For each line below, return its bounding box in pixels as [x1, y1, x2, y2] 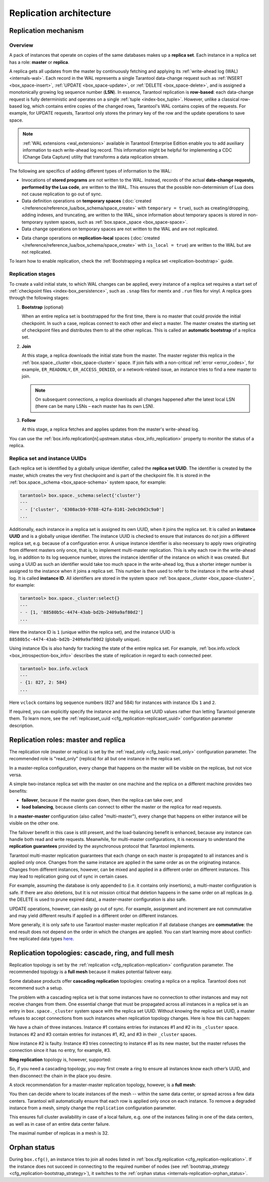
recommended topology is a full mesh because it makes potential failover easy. [9, 969, 173, 975]
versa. [9, 772, 22, 778]
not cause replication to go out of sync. [21, 191, 103, 197]
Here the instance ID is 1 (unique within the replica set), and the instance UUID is [9, 629, 175, 635]
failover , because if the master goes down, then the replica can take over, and [21, 797, 183, 803]
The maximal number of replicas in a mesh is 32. [9, 1130, 109, 1136]
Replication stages [9, 271, 56, 278]
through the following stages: [9, 295, 70, 301]
